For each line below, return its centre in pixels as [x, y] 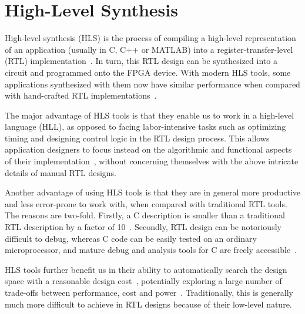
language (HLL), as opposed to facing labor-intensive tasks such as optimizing [145, 126]
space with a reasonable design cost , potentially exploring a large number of [143, 281]
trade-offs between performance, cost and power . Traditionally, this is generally [149, 292]
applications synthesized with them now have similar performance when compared [152, 84]
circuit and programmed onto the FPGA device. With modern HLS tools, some [148, 72]
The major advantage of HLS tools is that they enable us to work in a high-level [150, 115]
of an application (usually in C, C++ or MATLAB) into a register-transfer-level [149, 49]
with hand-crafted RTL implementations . [81, 95]
